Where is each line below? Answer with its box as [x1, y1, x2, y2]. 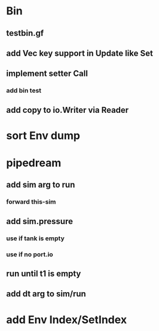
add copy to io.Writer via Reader [6, 105, 129, 115]
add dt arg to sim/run [6, 289, 87, 299]
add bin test [6, 87, 42, 95]
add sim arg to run [6, 180, 75, 190]
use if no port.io [6, 250, 54, 258]
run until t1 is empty [6, 268, 81, 278]
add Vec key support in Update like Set [6, 48, 154, 58]
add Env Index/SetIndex [6, 312, 127, 326]
